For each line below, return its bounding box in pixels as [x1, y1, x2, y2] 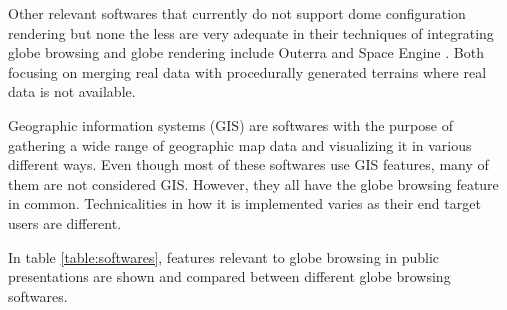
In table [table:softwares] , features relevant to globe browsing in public [8, 246, 439, 267]
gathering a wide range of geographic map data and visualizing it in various [8, 134, 472, 155]
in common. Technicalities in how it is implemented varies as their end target [8, 193, 481, 214]
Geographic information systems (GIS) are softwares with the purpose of [8, 114, 453, 135]
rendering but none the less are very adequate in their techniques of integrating [8, 22, 494, 43]
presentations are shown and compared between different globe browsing [8, 266, 451, 287]
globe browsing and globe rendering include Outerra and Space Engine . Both [8, 42, 484, 63]
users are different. [8, 212, 122, 233]
